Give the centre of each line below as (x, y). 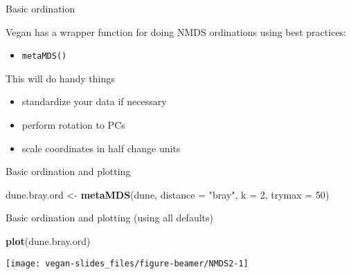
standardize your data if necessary (94, 101)
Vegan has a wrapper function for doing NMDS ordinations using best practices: (176, 31)
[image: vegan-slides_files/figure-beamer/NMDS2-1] (127, 263)
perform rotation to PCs (73, 125)
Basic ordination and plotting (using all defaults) (109, 218)
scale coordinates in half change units (101, 148)
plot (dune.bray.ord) (48, 241)
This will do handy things (60, 78)
